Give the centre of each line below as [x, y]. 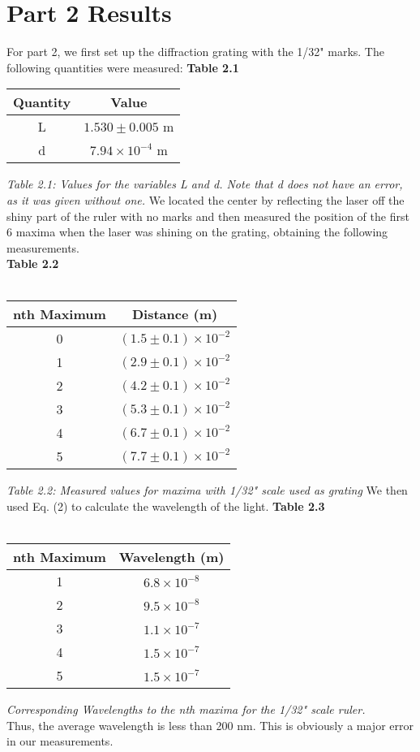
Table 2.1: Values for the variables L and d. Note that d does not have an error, [205, 184]
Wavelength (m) [171, 557]
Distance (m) [175, 314]
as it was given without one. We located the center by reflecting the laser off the [206, 199]
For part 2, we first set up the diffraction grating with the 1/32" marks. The [195, 52]
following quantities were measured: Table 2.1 [123, 67]
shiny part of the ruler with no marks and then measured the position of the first [208, 216]
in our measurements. [60, 741]
